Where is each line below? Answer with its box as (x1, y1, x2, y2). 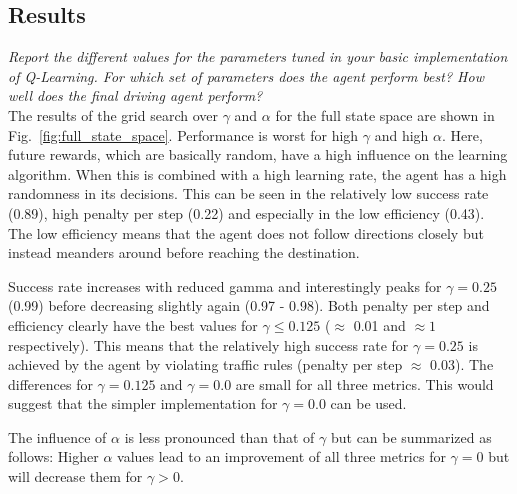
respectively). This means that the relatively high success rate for (8, 334, 409, 355)
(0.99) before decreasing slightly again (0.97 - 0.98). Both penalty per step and (8, 295, 490, 316)
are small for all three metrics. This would (235, 373, 494, 394)
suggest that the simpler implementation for (8, 393, 278, 414)
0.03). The (430, 354, 494, 375)
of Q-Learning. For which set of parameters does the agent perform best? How (8, 65, 484, 86)
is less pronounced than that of (124, 426, 315, 447)
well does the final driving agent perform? (8, 85, 263, 106)
